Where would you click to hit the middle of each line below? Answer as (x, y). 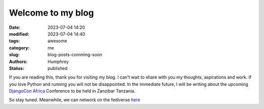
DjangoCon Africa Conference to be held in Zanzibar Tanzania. (72, 91)
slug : (14, 55)
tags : (14, 41)
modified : (19, 34)
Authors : (18, 62)
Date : (15, 27)
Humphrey (58, 62)
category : (19, 48)
